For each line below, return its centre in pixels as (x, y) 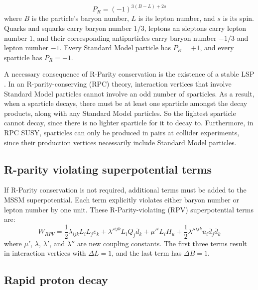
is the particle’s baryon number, (80, 18)
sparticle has (23, 57)
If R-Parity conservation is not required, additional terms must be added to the (125, 190)
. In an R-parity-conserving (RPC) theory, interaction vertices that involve (118, 84)
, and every (217, 48)
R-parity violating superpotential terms (108, 169)
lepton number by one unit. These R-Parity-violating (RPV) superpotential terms (129, 209)
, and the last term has (147, 253)
